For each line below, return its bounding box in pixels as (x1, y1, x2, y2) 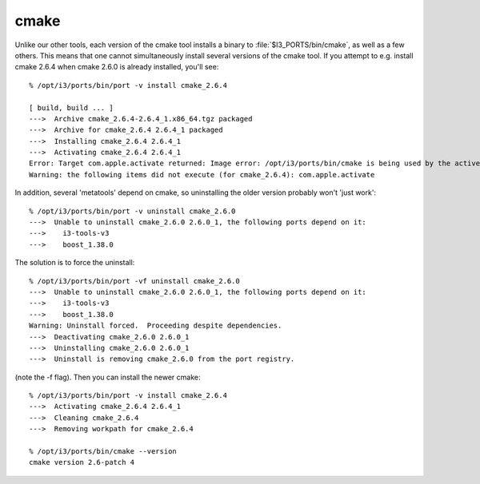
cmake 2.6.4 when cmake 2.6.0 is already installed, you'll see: (14, 62, 219, 72)
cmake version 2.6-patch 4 (29, 458, 135, 467)
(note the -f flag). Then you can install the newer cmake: (14, 372, 201, 382)
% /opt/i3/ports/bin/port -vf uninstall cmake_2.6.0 (29, 276, 240, 285)
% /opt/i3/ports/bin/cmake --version (29, 447, 178, 456)
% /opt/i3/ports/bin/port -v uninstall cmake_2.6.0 (29, 206, 236, 216)
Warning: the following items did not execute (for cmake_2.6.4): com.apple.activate (29, 170, 375, 179)
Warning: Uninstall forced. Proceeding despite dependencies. (29, 321, 282, 331)
